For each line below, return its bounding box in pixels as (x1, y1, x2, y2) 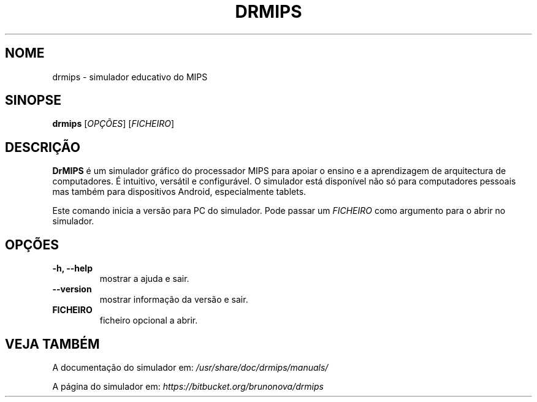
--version (52, 284, 92, 295)
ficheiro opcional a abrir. (99, 315, 198, 326)
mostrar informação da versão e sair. (99, 294, 248, 305)
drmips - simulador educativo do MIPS (52, 71, 208, 82)
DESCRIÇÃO (5, 139, 80, 155)
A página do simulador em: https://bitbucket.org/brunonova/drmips (52, 381, 324, 392)
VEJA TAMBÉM (5, 336, 100, 352)
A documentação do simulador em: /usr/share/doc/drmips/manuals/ (52, 362, 329, 373)
